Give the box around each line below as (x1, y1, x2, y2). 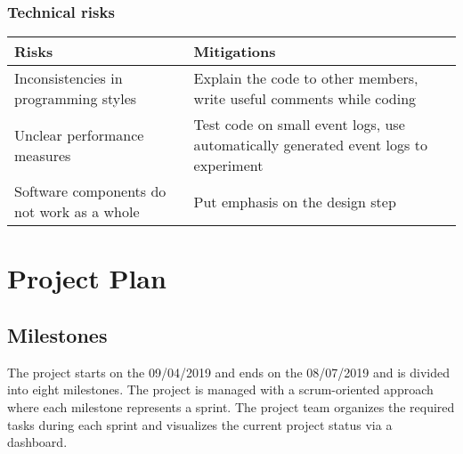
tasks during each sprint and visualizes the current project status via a (7, 415, 393, 434)
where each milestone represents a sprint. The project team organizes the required (7, 397, 455, 416)
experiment (193, 155, 264, 176)
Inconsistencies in (14, 68, 123, 89)
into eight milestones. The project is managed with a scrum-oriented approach (7, 380, 434, 399)
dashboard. (7, 433, 68, 451)
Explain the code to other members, (193, 68, 418, 89)
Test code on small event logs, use (193, 114, 405, 135)
